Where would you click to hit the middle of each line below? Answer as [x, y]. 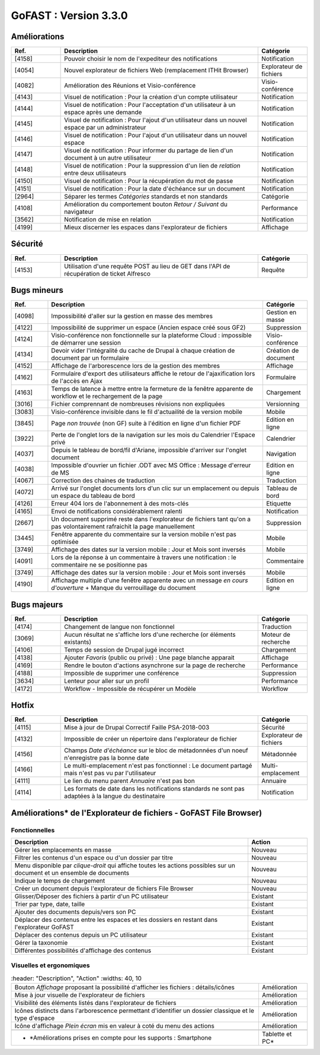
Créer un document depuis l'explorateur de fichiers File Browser [104, 888]
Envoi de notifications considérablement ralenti [117, 511]
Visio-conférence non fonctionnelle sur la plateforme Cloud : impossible [151, 336]
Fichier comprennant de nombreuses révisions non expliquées [138, 404]
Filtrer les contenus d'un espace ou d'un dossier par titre [94, 857]
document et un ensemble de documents [72, 873]
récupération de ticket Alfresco [108, 273]
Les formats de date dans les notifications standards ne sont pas [155, 789]
